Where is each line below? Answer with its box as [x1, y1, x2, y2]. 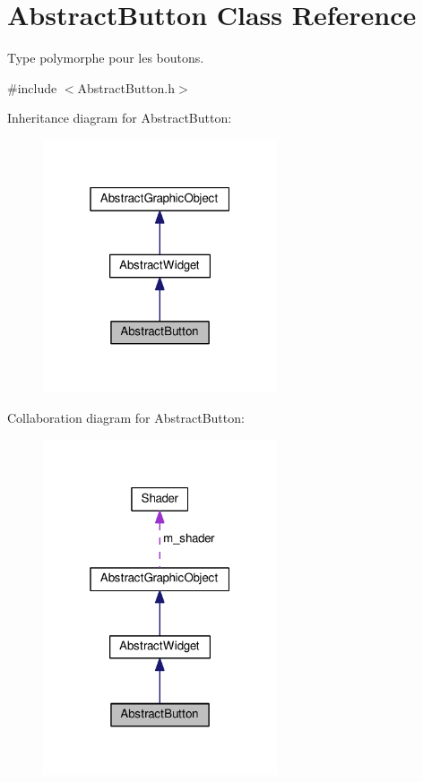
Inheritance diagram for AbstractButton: [7, 108, 232, 127]
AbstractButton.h [77, 78, 176, 97]
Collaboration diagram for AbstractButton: [7, 408, 245, 426]
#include [7, 78, 57, 97]
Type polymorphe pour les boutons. [7, 48, 204, 67]
